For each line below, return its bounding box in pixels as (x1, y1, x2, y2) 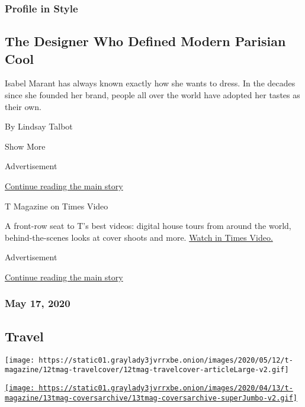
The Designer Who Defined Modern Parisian (5, 32, 286, 50)
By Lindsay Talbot (5, 120, 73, 133)
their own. (5, 100, 41, 112)
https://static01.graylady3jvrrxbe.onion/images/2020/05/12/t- (38, 356, 293, 364)
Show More (5, 140, 46, 152)
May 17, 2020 (5, 296, 70, 311)
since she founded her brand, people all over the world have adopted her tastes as (5, 89, 300, 101)
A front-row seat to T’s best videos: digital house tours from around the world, (5, 219, 291, 232)
